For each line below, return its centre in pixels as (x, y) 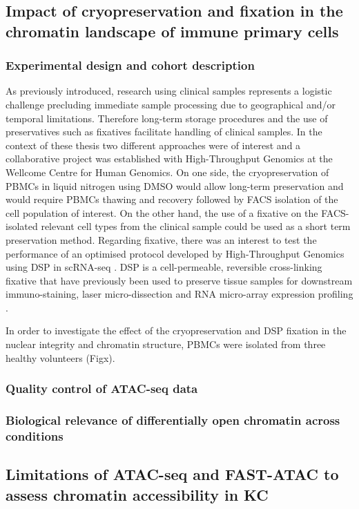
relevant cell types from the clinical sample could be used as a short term (196, 226)
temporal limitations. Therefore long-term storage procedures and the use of (167, 118)
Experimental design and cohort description (130, 65)
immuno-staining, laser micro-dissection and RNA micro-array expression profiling (179, 294)
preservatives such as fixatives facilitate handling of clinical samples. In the (164, 132)
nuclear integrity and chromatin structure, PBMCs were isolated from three (166, 344)
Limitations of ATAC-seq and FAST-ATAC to (172, 474)
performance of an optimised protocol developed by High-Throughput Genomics (175, 253)
